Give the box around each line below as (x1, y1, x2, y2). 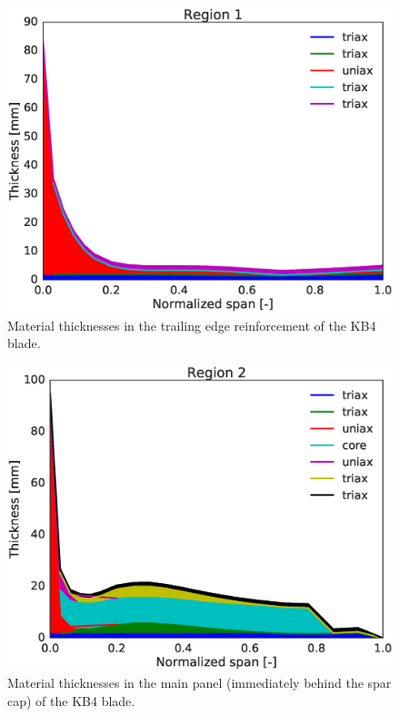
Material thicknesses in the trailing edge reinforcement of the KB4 (7, 315, 376, 334)
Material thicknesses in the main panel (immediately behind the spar (7, 673, 392, 692)
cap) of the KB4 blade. (7, 691, 135, 710)
